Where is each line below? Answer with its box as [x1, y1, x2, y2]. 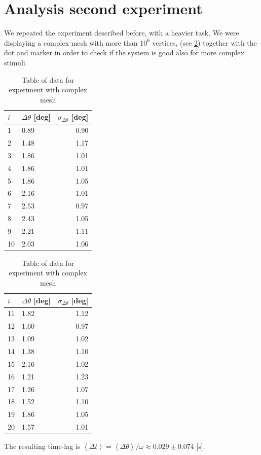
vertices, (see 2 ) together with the [152, 37, 257, 48]
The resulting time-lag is [4, 441, 81, 451]
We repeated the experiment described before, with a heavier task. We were [4, 27, 239, 38]
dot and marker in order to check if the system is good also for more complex [4, 47, 244, 58]
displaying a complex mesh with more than [4, 37, 138, 48]
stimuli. [4, 57, 27, 67]
